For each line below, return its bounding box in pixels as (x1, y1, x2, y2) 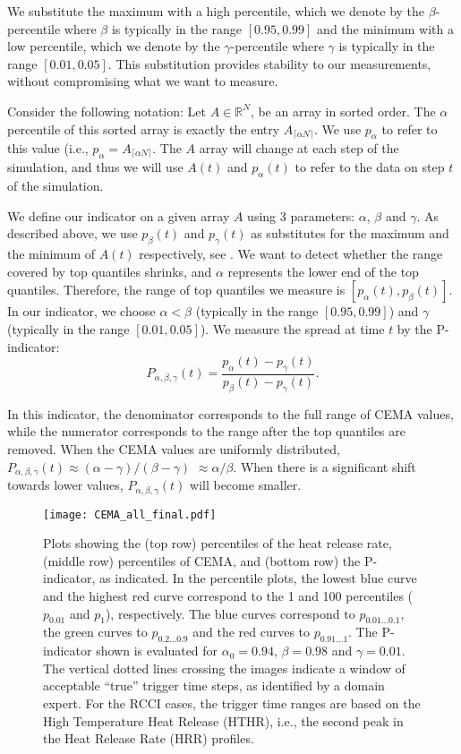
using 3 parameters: (247, 206, 355, 225)
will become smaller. (190, 476, 302, 494)
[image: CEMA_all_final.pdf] (43, 508, 217, 521)
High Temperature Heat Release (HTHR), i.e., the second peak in (43, 711, 404, 730)
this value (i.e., (7, 139, 89, 158)
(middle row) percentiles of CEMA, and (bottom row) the (43, 551, 361, 570)
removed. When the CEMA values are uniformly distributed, (7, 440, 340, 458)
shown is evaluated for (96, 641, 218, 660)
